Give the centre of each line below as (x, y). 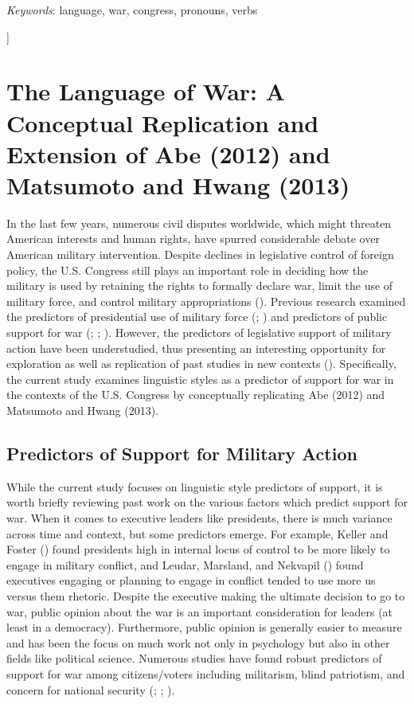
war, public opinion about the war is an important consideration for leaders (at (200, 611)
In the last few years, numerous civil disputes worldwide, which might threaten (199, 223)
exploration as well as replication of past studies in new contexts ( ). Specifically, (201, 364)
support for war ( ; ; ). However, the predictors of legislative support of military (199, 332)
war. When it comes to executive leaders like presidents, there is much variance (199, 517)
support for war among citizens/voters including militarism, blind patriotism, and (206, 673)
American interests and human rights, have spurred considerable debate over (193, 239)
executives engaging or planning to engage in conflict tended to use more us (191, 580)
